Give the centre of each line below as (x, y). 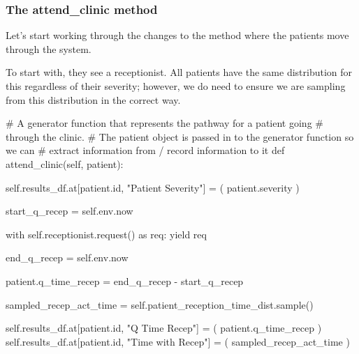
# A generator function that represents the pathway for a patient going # (164, 123)
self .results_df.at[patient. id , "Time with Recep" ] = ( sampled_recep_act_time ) (178, 341)
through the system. (49, 48)
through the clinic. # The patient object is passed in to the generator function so (180, 136)
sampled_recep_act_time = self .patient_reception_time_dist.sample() (160, 304)
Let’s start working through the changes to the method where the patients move (177, 35)
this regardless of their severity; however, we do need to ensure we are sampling (176, 86)
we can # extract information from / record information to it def (145, 150)
